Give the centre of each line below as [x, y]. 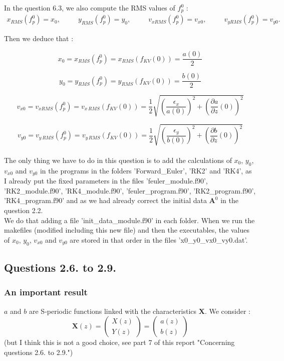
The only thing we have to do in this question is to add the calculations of [118, 160]
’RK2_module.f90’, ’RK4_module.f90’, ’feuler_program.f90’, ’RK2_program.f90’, [130, 190]
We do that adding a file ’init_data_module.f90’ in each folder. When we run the [129, 220]
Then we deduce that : [39, 38]
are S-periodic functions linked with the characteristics [113, 311]
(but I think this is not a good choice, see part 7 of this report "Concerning [119, 342]
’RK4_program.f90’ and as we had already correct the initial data [105, 200]
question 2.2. [24, 210]
